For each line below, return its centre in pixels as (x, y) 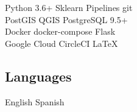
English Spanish (35, 101)
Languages (38, 76)
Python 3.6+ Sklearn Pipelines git (69, 7)
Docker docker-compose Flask (60, 31)
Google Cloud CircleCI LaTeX (61, 43)
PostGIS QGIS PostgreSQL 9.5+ (66, 19)
